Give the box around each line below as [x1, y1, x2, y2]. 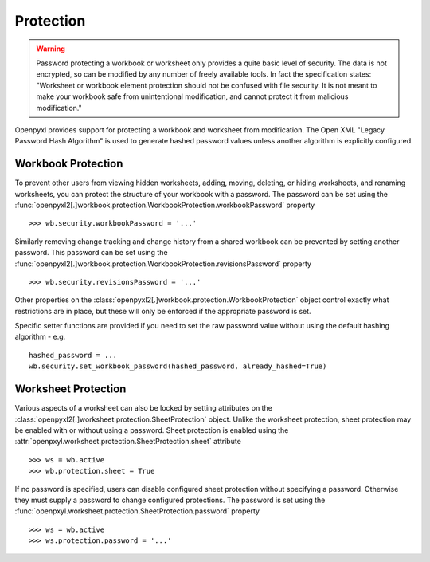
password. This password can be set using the [14, 248, 168, 257]
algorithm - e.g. [14, 332, 66, 342]
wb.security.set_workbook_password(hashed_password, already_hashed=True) [29, 362, 327, 371]
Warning [36, 44, 65, 53]
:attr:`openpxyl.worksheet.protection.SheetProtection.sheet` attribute [14, 437, 242, 446]
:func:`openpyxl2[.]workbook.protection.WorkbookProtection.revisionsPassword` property [14, 259, 312, 269]
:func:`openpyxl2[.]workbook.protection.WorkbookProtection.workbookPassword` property [14, 200, 315, 210]
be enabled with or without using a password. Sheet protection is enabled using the [14, 425, 289, 434]
